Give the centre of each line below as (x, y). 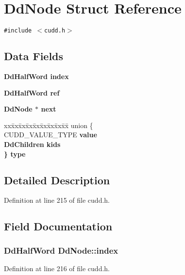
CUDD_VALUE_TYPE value (50, 135)
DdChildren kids (32, 144)
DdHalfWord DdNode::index (61, 250)
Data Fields (34, 56)
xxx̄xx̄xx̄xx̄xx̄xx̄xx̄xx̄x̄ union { (49, 125)
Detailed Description (57, 180)
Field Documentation (58, 226)
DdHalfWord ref (32, 92)
